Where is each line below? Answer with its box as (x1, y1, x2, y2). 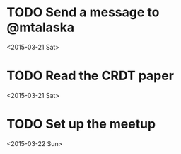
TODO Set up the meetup (6, 116, 156, 132)
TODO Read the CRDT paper (6, 68, 175, 84)
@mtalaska (6, 19, 75, 35)
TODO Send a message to (6, 4, 160, 21)
